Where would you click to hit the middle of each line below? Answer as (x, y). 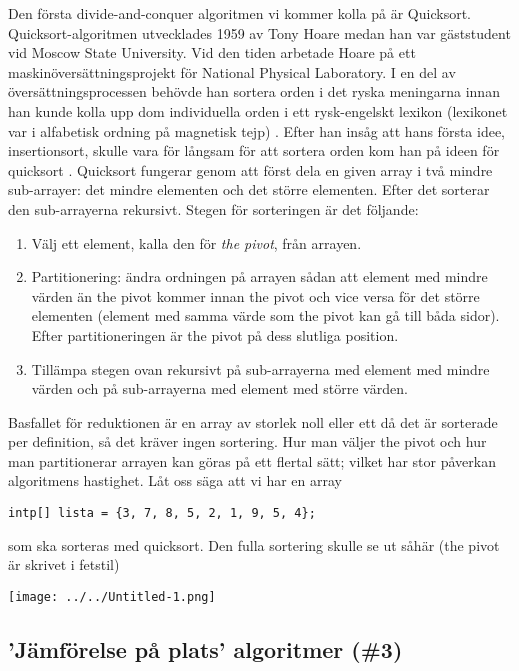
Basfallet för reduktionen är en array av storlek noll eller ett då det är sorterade (253, 421)
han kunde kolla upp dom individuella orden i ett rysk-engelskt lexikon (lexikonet (258, 110)
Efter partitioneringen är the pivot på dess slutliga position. (215, 334)
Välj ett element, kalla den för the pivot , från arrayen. (196, 242)
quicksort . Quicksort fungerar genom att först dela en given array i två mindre (250, 169)
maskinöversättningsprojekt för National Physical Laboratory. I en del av (232, 71)
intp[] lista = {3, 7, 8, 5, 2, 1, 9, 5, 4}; (162, 513)
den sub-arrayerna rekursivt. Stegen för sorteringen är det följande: (213, 208)
